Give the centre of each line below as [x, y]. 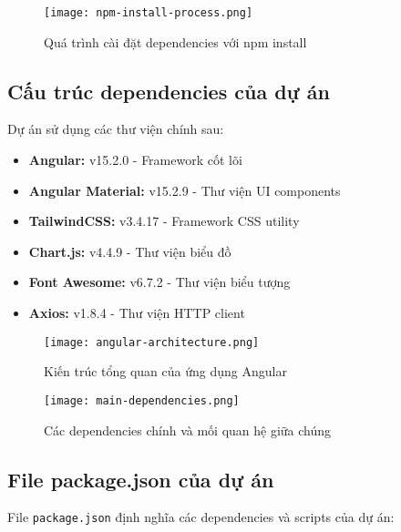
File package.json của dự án [141, 479]
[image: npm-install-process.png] [149, 13]
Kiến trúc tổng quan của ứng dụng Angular [165, 371]
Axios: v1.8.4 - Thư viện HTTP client [137, 313]
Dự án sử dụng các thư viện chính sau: [116, 129]
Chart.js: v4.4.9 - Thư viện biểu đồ [130, 251]
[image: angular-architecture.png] [152, 342]
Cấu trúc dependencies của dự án [169, 91]
